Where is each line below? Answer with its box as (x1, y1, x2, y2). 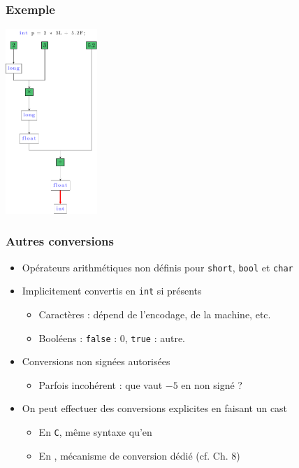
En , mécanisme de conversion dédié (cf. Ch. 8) (38, 448, 240, 462)
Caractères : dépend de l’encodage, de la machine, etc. (38, 306, 271, 321)
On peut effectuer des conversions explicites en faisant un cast (22, 401, 288, 416)
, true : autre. (124, 330, 186, 345)
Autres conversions (6, 232, 114, 250)
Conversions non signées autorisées (22, 354, 170, 369)
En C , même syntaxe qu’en (38, 424, 152, 439)
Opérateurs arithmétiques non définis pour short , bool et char (22, 260, 293, 274)
